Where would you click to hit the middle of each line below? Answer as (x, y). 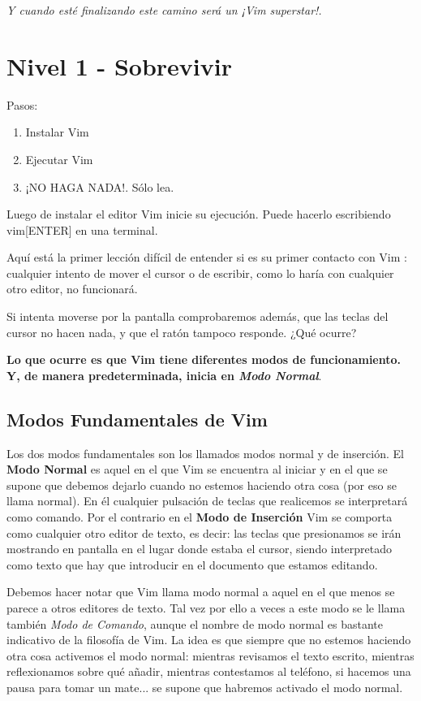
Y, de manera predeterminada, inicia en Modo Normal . (164, 375)
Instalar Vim (57, 132)
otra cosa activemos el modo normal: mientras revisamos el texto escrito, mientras (210, 655)
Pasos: (22, 104)
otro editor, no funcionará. (72, 289)
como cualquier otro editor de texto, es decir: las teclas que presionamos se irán (204, 532)
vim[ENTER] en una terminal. (82, 229)
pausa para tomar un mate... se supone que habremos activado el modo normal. (205, 687)
